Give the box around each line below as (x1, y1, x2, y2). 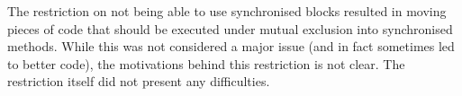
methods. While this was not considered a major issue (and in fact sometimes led (7, 37, 455, 56)
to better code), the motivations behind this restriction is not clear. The (7, 54, 405, 73)
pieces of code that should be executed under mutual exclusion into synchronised (7, 19, 453, 38)
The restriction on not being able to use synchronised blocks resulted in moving (7, 2, 447, 20)
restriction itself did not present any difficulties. (7, 72, 270, 91)
